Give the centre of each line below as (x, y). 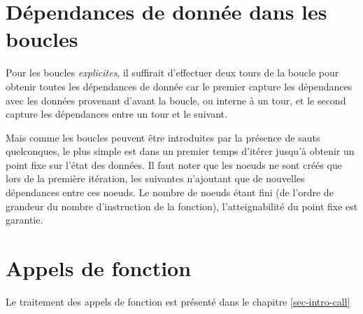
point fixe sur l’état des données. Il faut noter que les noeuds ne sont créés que (174, 164)
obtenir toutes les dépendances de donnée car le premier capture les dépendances (179, 86)
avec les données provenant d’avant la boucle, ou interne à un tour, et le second (176, 100)
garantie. (24, 220)
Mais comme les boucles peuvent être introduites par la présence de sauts (163, 137)
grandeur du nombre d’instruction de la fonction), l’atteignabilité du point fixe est (182, 206)
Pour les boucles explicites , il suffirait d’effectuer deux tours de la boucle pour (172, 73)
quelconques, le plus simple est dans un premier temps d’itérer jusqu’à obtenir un (180, 151)
